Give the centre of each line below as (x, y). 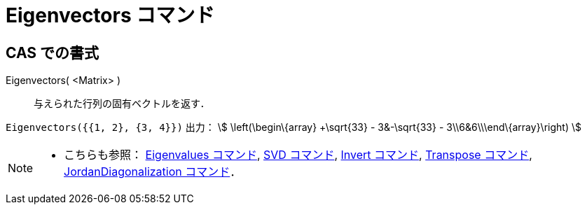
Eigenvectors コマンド (110, 15)
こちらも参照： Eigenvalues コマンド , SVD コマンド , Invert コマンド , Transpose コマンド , (298, 155)
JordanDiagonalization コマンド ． (153, 172)
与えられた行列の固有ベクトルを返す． (122, 104)
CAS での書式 (53, 52)
